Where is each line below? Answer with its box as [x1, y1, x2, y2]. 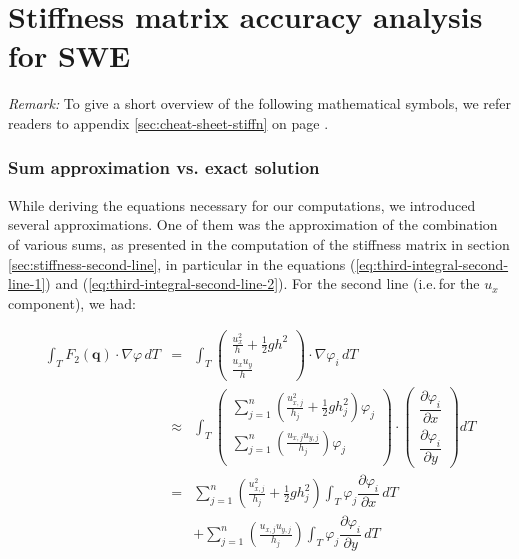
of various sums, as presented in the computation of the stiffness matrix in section [8, 233, 510, 254]
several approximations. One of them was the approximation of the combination [8, 214, 498, 235]
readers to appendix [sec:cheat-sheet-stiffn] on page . [8, 112, 329, 133]
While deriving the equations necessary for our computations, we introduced [8, 194, 476, 215]
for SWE [8, 35, 131, 76]
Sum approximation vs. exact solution [8, 155, 320, 180]
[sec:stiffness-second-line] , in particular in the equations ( [8, 253, 356, 274]
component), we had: [8, 292, 136, 313]
